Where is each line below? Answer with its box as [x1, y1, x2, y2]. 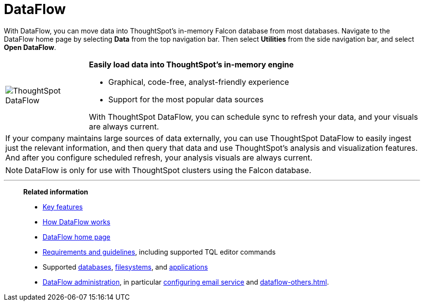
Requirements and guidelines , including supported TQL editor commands [43, 247, 276, 256]
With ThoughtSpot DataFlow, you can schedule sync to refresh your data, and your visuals [89, 112, 418, 122]
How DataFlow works [43, 217, 110, 226]
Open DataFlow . [4, 43, 56, 51]
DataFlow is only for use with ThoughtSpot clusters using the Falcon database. [25, 165, 311, 175]
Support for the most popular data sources [108, 94, 264, 104]
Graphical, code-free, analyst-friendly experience [108, 77, 289, 87]
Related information [23, 187, 89, 196]
